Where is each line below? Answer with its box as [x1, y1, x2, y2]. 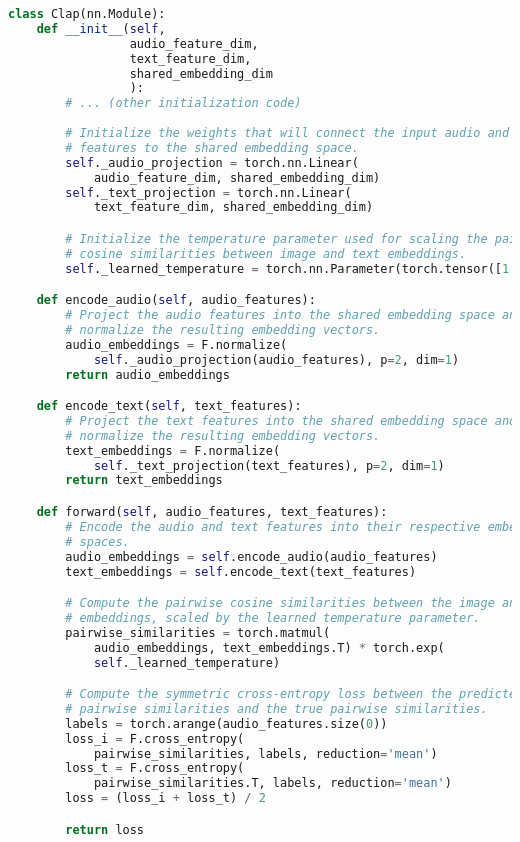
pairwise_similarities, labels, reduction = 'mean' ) [93, 746, 438, 761]
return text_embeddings [65, 473, 223, 488]
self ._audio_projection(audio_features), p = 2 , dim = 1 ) [93, 352, 460, 367]
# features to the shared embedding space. [65, 140, 359, 155]
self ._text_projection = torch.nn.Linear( [65, 185, 352, 200]
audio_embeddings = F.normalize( [65, 337, 288, 352]
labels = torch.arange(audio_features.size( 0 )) [65, 716, 388, 731]
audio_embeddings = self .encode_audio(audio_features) [65, 549, 438, 564]
